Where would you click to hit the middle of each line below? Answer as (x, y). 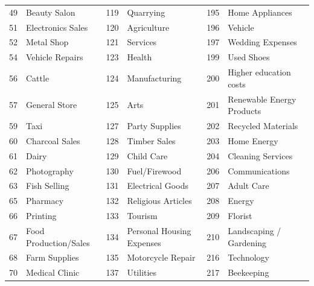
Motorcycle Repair (161, 257)
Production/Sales (58, 242)
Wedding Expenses (262, 42)
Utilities (142, 272)
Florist (240, 216)
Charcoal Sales (53, 140)
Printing (41, 216)
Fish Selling (48, 186)
